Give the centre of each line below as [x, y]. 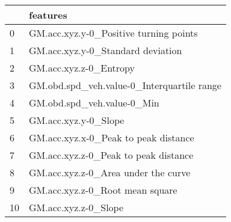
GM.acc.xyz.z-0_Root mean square [103, 190]
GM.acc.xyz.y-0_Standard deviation [106, 50]
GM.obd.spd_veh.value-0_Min [94, 103]
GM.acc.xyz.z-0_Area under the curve [110, 172]
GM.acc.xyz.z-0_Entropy [82, 68]
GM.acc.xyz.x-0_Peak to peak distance [112, 137]
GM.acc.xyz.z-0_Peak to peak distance [111, 155]
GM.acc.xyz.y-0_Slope [77, 120]
